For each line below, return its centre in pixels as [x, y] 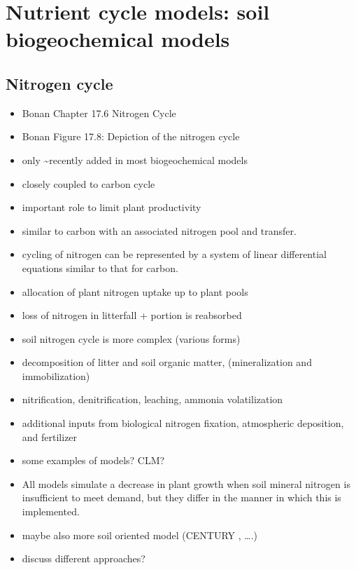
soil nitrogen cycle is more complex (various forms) [131, 338]
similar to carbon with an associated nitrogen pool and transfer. [159, 230]
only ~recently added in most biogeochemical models [135, 160]
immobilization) [56, 375]
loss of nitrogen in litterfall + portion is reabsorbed [132, 315]
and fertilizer [50, 436]
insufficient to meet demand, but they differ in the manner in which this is [181, 497]
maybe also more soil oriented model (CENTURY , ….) [140, 535]
